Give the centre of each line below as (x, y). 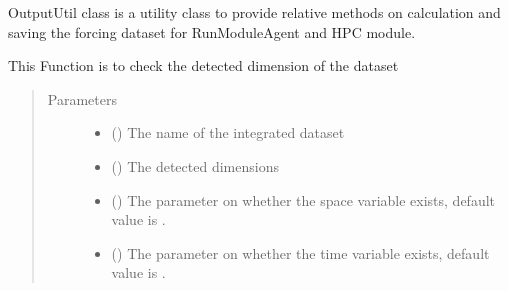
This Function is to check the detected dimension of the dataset (203, 65)
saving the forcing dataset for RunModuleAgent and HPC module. (212, 31)
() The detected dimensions (195, 165)
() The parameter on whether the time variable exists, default (300, 252)
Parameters (82, 98)
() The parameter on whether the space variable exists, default (303, 199)
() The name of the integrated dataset (228, 132)
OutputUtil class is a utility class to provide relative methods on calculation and (254, 12)
